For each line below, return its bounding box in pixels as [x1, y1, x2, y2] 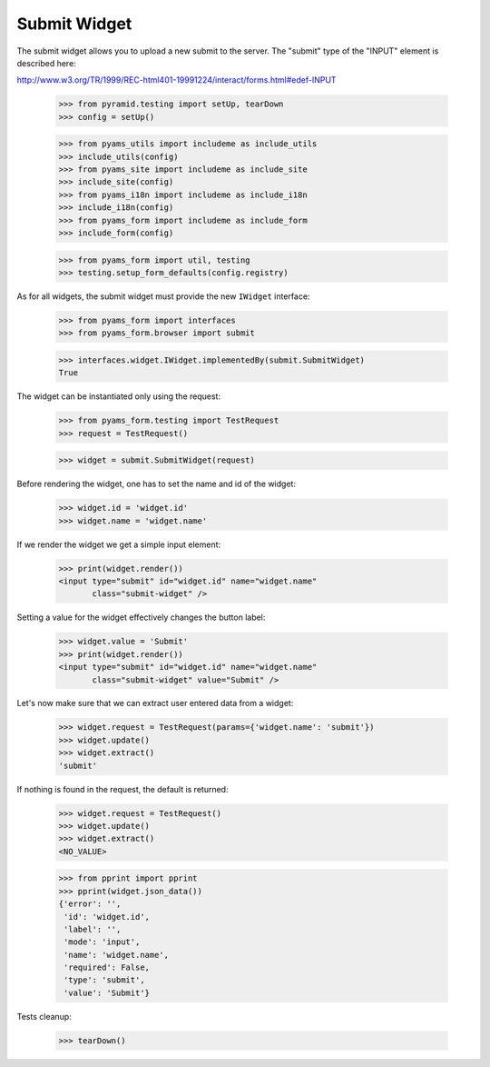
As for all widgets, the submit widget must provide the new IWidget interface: [16, 291, 310, 302]
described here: [16, 57, 76, 68]
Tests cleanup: [16, 1011, 72, 1022]
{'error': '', [58, 899, 122, 909]
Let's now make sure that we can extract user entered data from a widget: [16, 698, 294, 709]
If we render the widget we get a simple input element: [16, 539, 221, 550]
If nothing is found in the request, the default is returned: [16, 783, 229, 794]
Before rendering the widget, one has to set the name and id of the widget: [16, 478, 297, 490]
